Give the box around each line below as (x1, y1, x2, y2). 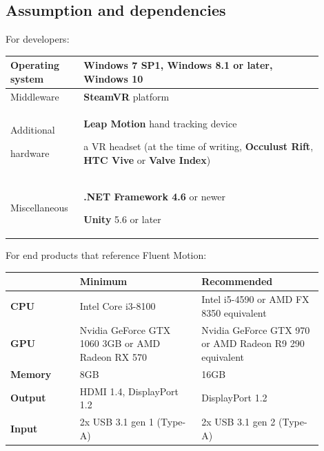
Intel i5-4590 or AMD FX (201, 292, 310, 306)
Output (10, 390, 46, 405)
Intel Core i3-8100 (79, 299, 156, 313)
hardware (10, 145, 50, 160)
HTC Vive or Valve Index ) (83, 152, 211, 167)
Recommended (201, 274, 273, 289)
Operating (10, 58, 60, 72)
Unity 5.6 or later (83, 212, 161, 227)
